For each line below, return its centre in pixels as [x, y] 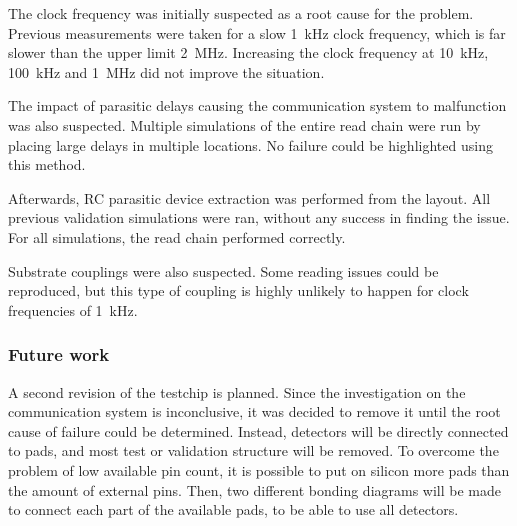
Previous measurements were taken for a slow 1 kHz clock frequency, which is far [257, 32]
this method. [47, 164]
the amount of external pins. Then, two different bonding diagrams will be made [255, 489]
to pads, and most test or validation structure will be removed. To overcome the [253, 450]
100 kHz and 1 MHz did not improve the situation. [166, 71]
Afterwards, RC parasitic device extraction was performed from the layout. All [249, 197]
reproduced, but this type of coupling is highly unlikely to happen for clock [238, 290]
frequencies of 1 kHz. [73, 309]
